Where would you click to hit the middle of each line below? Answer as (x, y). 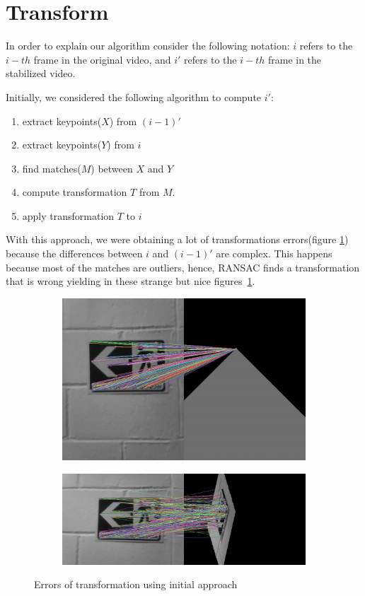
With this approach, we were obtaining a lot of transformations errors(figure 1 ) (177, 239)
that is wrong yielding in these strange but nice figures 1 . (131, 281)
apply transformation (68, 215)
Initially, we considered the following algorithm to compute (134, 97)
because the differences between (74, 253)
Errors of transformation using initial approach (136, 584)
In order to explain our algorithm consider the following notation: (148, 46)
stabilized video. (41, 73)
